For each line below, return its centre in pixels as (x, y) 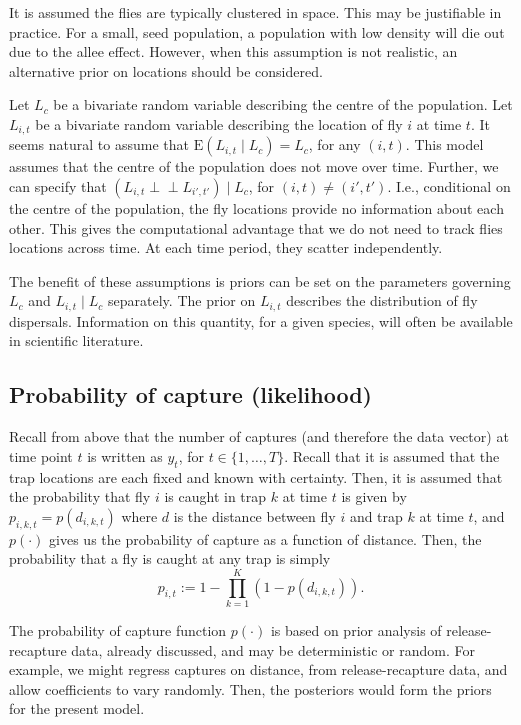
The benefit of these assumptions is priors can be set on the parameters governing (260, 280)
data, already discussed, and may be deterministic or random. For (273, 649)
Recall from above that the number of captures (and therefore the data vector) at (259, 436)
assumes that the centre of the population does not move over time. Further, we (254, 166)
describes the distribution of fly (382, 300)
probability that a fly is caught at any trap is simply (170, 558)
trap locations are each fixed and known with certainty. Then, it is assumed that (256, 476)
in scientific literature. (76, 340)
